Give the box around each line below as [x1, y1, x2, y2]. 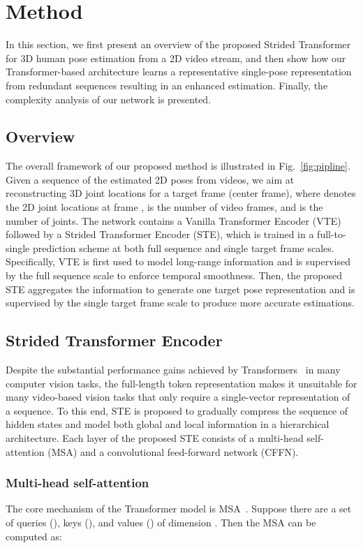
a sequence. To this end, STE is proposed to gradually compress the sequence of [6, 403, 348, 417]
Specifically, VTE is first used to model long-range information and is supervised [6, 254, 350, 269]
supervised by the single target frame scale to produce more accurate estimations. [6, 295, 355, 310]
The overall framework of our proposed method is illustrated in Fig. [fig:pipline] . [6, 158, 350, 173]
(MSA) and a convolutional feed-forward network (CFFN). [47, 444, 299, 459]
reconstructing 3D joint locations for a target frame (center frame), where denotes [6, 186, 356, 200]
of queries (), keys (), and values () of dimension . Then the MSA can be [6, 515, 316, 529]
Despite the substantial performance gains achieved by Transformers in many [6, 362, 341, 377]
